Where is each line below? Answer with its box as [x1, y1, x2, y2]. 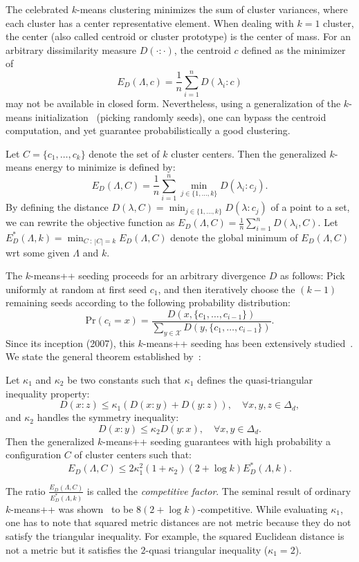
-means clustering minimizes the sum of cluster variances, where [77, 2, 348, 16]
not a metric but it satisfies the [6, 542, 138, 556]
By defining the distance [6, 200, 109, 214]
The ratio [6, 483, 46, 498]
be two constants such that [67, 372, 181, 386]
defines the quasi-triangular [196, 372, 313, 386]
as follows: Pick [279, 268, 345, 283]
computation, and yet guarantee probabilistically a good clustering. [6, 123, 291, 138]
